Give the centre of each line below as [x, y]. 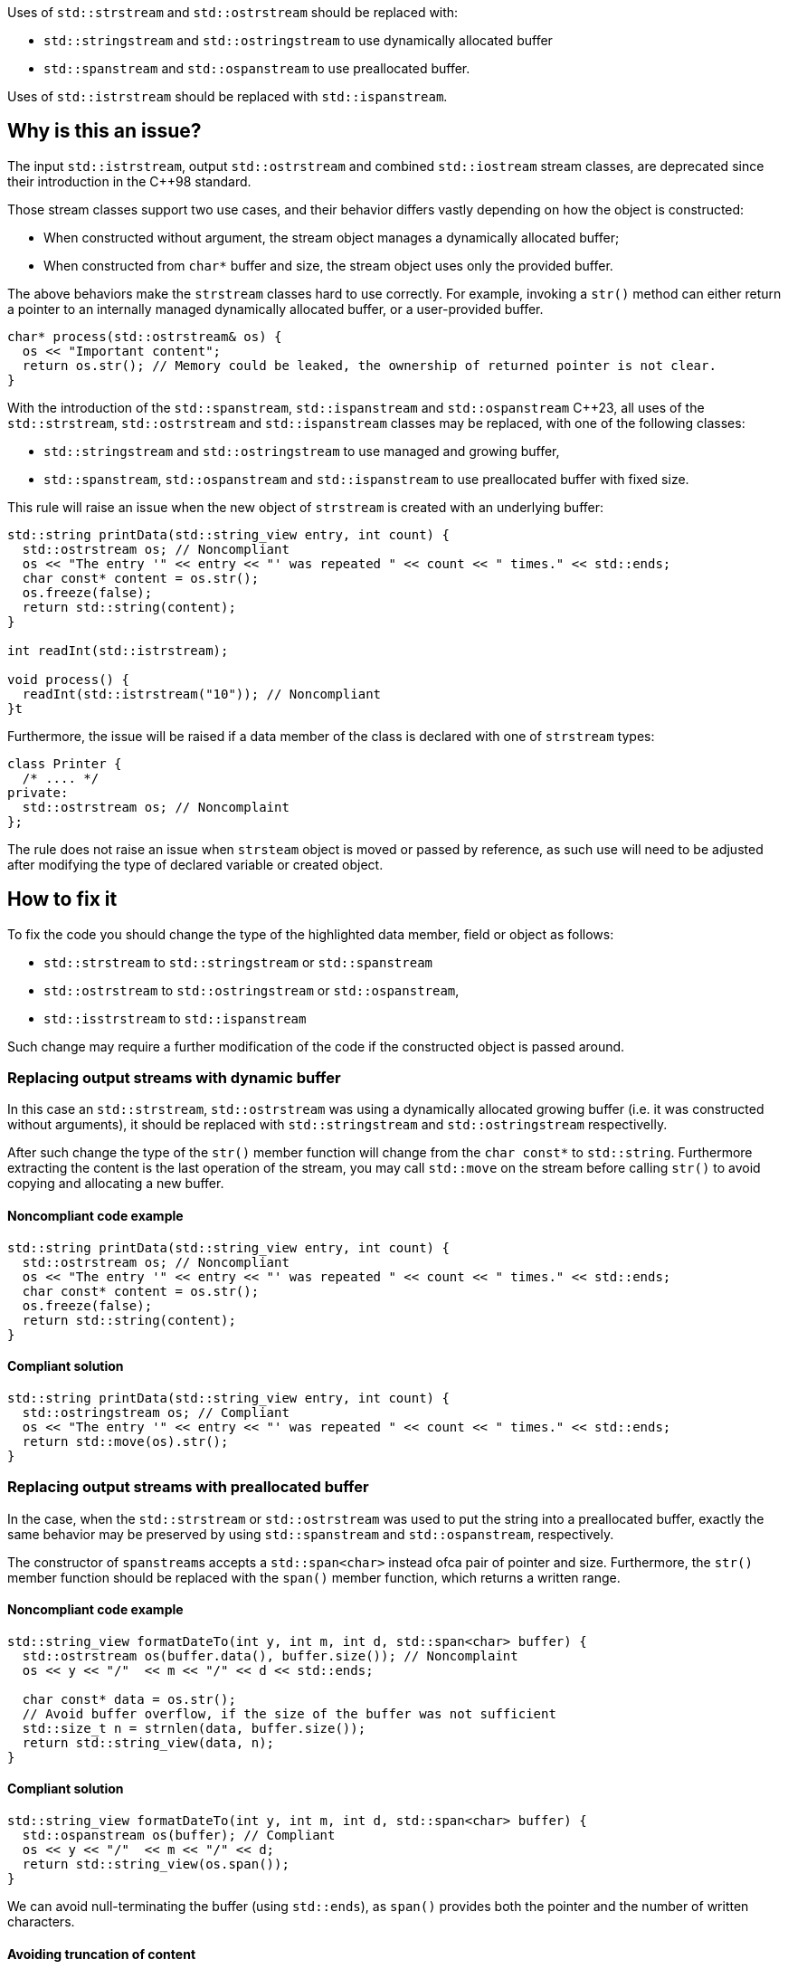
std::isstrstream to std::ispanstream [175, 1018]
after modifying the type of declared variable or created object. [195, 864]
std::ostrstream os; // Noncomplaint [156, 807]
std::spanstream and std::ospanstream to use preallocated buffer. [257, 68]
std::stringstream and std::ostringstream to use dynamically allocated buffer [298, 40]
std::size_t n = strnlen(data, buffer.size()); [194, 1728]
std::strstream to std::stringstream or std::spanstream [238, 962]
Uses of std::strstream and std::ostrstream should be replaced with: [233, 12]
